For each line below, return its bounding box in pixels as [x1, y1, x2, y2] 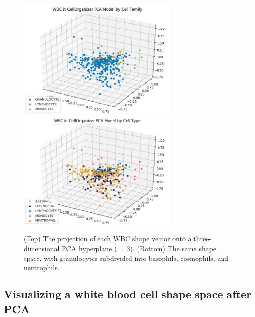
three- [193, 233, 212, 244]
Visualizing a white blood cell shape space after [4, 287, 252, 302]
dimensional [24, 243, 60, 253]
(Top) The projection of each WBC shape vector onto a [24, 233, 191, 244]
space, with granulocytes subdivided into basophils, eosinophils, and [24, 253, 228, 263]
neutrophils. [24, 262, 60, 273]
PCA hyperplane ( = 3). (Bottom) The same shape [62, 243, 217, 253]
